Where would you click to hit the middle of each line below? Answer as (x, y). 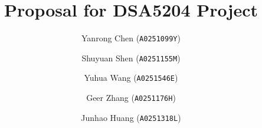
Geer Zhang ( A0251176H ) (131, 98)
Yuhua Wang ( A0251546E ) (131, 78)
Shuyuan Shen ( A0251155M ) (131, 58)
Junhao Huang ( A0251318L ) (131, 117)
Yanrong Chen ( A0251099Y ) (131, 38)
